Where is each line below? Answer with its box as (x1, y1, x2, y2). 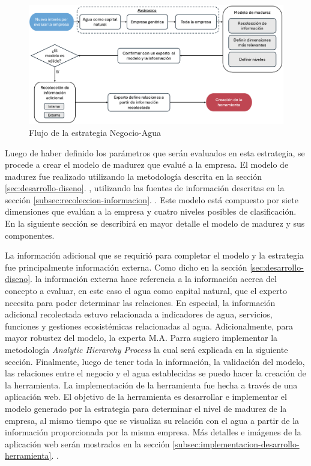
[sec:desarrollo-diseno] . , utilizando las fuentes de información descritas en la (5, 182, 285, 194)
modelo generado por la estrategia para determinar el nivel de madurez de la (5, 402, 287, 414)
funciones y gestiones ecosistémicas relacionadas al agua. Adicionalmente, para (5, 319, 294, 332)
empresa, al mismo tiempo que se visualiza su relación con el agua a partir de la (5, 414, 300, 426)
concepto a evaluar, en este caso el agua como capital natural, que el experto (5, 284, 287, 297)
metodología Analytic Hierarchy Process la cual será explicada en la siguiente (5, 343, 288, 356)
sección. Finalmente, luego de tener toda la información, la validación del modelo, (5, 355, 305, 367)
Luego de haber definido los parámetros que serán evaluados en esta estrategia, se (5, 146, 305, 159)
